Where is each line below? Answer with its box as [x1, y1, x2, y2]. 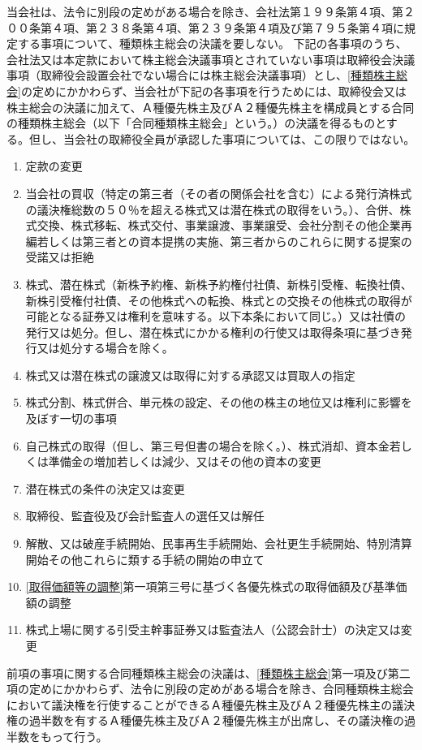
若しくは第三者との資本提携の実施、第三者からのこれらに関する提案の [37, 232, 412, 249]
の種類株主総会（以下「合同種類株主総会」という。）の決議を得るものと [6, 114, 386, 131]
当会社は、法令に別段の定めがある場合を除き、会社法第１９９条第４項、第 [6, 3, 404, 19]
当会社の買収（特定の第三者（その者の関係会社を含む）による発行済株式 [25, 184, 412, 201]
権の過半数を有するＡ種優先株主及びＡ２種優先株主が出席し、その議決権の [6, 712, 404, 729]
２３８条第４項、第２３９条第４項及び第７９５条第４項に [97, 19, 404, 36]
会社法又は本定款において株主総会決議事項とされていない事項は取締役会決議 [6, 50, 416, 67]
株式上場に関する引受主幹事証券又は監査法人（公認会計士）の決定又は [25, 621, 401, 638]
